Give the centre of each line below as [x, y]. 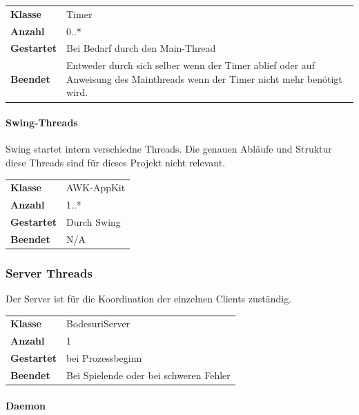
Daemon [26, 405]
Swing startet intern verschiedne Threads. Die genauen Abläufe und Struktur [169, 149]
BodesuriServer [98, 324]
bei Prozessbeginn [104, 358]
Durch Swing [94, 221]
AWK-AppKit [96, 187]
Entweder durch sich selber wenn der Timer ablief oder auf [191, 65]
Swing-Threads [42, 123]
